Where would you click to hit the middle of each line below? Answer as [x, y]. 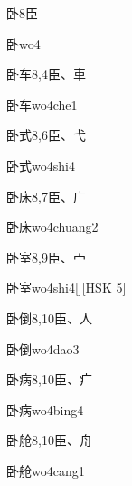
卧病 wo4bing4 [45, 409]
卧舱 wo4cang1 [46, 470]
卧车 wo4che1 [42, 104]
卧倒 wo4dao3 [43, 348]
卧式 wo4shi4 [41, 165]
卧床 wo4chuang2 [52, 227]
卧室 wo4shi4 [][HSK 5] [66, 288]
